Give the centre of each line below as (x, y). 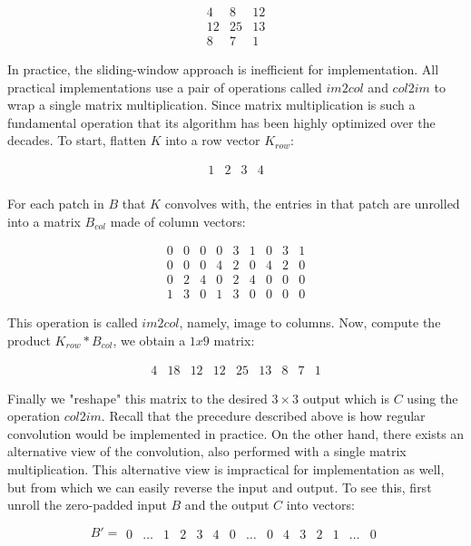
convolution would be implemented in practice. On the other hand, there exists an (236, 433)
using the (432, 398)
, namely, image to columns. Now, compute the (310, 322)
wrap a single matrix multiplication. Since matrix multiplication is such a (211, 105)
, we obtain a (149, 341)
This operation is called (73, 322)
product (29, 341)
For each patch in (56, 204)
